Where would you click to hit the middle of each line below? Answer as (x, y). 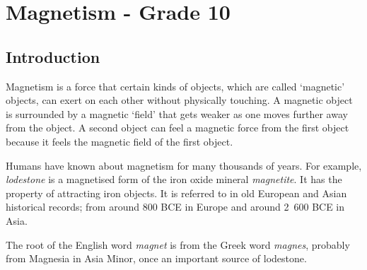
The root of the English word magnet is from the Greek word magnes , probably (178, 244)
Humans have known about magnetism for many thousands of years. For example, (184, 165)
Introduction (53, 56)
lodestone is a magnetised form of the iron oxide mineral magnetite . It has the (174, 179)
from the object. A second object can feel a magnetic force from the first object (177, 128)
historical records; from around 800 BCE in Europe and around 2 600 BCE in (175, 207)
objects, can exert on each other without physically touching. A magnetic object (179, 100)
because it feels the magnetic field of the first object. (120, 141)
